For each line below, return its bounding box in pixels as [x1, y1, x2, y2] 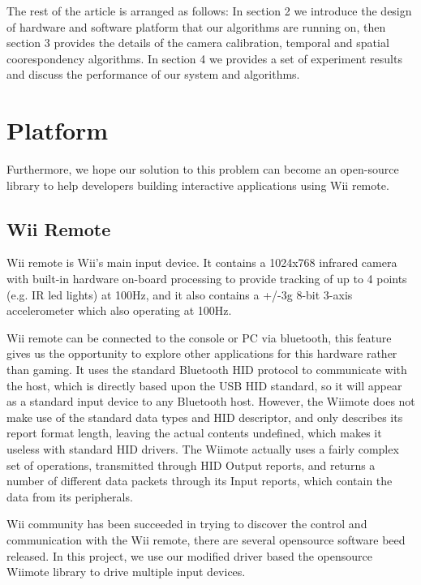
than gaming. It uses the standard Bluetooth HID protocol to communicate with [6, 361, 407, 378]
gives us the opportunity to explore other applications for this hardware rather [6, 345, 397, 362]
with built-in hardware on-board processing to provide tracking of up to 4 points [6, 270, 407, 287]
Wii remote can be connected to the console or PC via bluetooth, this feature [6, 329, 392, 346]
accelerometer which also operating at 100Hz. [6, 302, 232, 319]
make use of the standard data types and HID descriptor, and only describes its [6, 408, 403, 425]
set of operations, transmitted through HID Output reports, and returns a [6, 456, 376, 473]
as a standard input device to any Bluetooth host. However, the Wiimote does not [6, 393, 415, 410]
